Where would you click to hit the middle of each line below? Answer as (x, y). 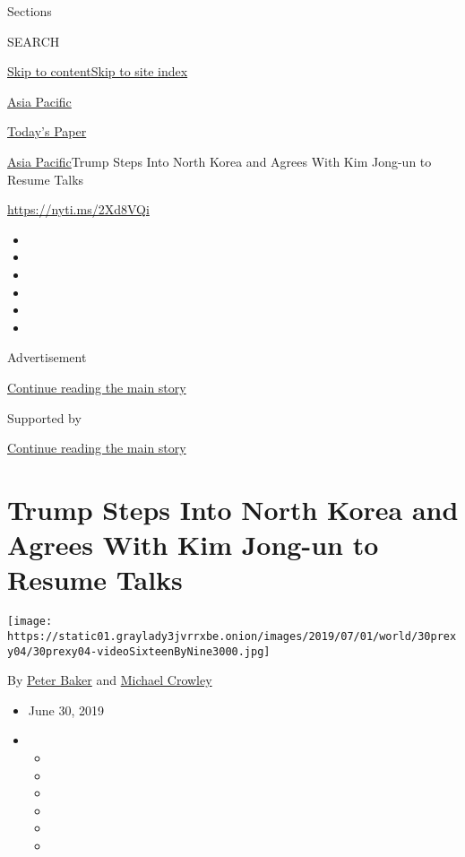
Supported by (44, 417)
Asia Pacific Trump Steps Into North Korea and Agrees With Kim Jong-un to (220, 161)
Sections (30, 11)
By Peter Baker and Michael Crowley (110, 680)
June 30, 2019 (66, 710)
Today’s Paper (47, 131)
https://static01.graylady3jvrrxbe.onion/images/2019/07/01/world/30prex (232, 636)
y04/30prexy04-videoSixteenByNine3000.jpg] (139, 651)
